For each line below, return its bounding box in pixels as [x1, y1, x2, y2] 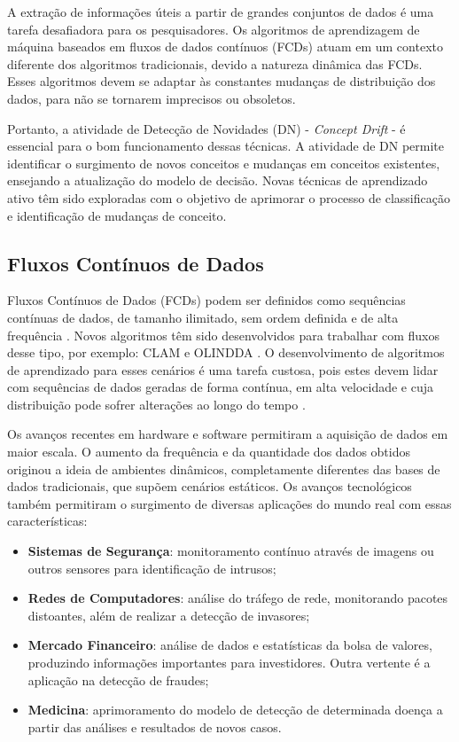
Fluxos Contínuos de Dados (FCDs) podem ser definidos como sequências [7, 291, 406, 309]
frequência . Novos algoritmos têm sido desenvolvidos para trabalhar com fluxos [7, 325, 440, 344]
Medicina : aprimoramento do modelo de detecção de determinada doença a [27, 700, 443, 719]
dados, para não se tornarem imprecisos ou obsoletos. [7, 89, 296, 107]
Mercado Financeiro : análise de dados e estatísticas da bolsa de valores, [27, 636, 432, 654]
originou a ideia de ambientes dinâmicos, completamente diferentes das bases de [7, 459, 440, 478]
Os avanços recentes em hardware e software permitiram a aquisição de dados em [7, 425, 448, 443]
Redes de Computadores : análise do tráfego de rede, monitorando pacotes [27, 589, 448, 607]
